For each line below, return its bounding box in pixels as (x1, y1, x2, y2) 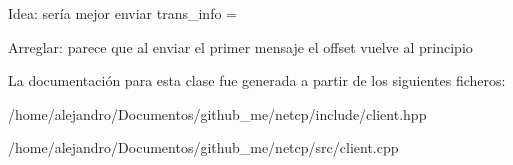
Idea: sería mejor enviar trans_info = (8, 3, 237, 23)
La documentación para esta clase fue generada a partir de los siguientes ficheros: (8, 70, 506, 91)
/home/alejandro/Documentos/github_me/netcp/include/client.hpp (8, 103, 427, 124)
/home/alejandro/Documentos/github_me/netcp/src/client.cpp (8, 137, 399, 158)
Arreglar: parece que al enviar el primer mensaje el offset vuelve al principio (8, 36, 473, 57)
